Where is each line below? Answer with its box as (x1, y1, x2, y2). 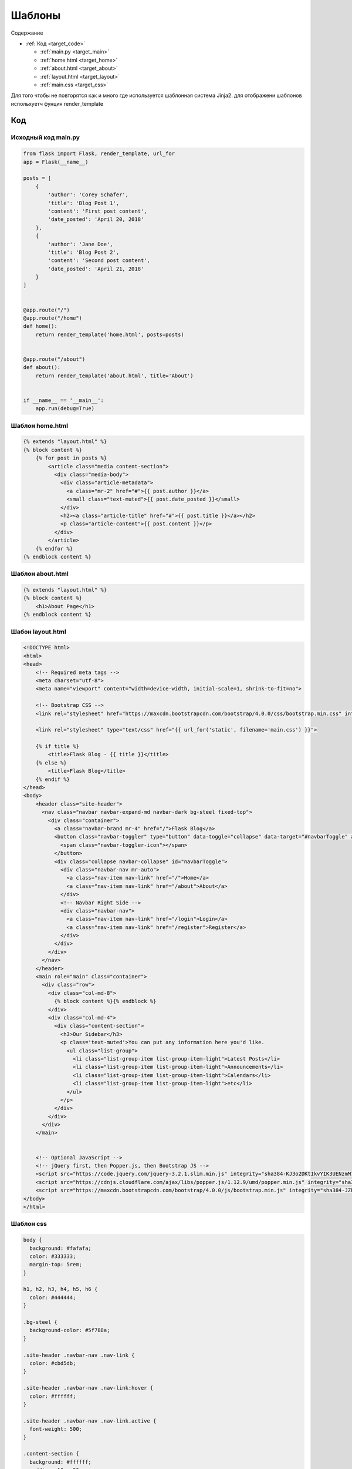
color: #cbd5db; (29, 1360, 76, 1366)
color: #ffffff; (29, 1393, 76, 1400)
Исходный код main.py (11, 133, 80, 142)
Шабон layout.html (11, 628, 67, 636)
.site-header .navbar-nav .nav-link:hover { (23, 1384, 154, 1391)
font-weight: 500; (29, 1426, 82, 1433)
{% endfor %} (35, 545, 73, 552)
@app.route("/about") (23, 356, 86, 363)
